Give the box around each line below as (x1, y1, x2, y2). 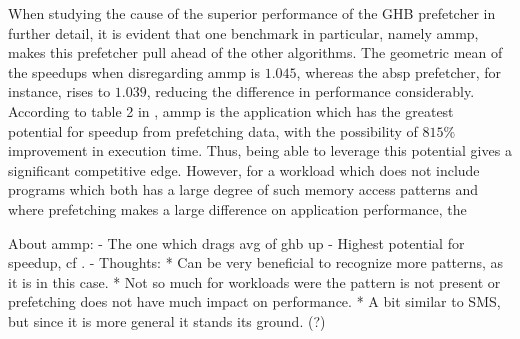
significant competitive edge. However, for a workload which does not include (8, 159, 480, 180)
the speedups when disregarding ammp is (8, 61, 260, 82)
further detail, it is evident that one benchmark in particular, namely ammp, (8, 22, 479, 43)
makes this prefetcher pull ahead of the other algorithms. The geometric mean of (8, 42, 503, 63)
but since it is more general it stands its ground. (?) (8, 310, 326, 331)
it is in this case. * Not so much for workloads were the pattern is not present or (8, 271, 501, 292)
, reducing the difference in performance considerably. (146, 81, 475, 102)
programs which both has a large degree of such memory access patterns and (8, 179, 479, 200)
